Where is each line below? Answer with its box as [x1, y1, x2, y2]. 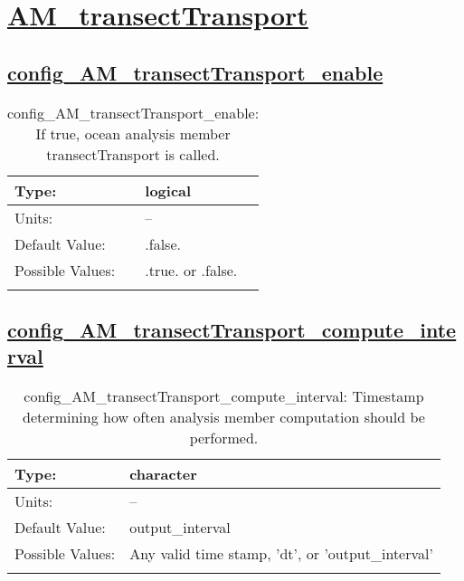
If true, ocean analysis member [35, 122, 231, 144]
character [129, 463, 197, 485]
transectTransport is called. [46, 143, 220, 165]
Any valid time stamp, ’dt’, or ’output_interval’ [129, 543, 433, 565]
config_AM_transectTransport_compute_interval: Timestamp [24, 386, 424, 407]
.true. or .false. [145, 259, 238, 281]
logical [145, 179, 192, 201]
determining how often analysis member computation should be [23, 406, 425, 428]
